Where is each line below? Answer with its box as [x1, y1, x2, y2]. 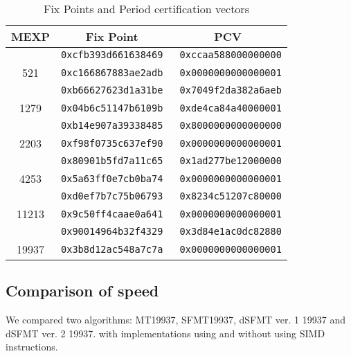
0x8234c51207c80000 [179, 190, 282, 202]
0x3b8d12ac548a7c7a [61, 243, 163, 255]
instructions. [6, 339, 58, 354]
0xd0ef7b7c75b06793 [61, 190, 163, 202]
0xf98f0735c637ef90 [61, 137, 163, 149]
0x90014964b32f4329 [61, 226, 163, 237]
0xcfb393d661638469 [61, 49, 163, 60]
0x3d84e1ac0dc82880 [179, 226, 282, 237]
